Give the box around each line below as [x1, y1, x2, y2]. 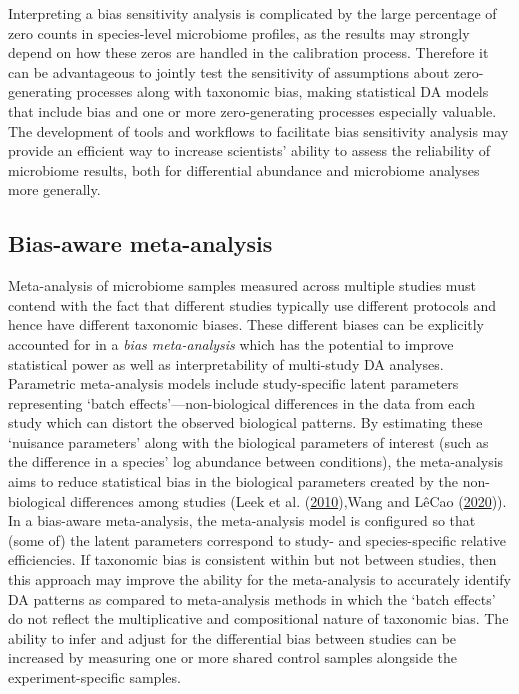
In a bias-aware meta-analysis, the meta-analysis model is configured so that [8, 510, 476, 531]
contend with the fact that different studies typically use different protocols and [8, 294, 497, 315]
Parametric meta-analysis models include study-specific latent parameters [8, 373, 459, 394]
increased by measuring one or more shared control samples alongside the [8, 647, 458, 668]
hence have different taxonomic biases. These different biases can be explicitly [8, 314, 485, 335]
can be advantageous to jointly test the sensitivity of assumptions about [8, 61, 450, 82]
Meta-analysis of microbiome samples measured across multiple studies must [8, 275, 476, 296]
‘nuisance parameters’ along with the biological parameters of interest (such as [8, 431, 489, 452]
